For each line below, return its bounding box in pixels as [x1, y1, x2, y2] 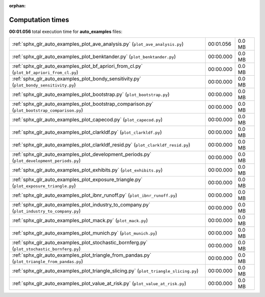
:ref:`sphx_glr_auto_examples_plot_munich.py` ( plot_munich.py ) [12, 230, 158, 237]
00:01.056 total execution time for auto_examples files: [9, 29, 123, 34]
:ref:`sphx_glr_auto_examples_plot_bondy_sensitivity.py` [12, 75, 141, 82]
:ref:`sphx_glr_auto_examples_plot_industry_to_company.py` [12, 202, 151, 208]
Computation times [9, 15, 69, 24]
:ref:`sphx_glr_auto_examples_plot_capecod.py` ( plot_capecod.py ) [12, 116, 163, 123]
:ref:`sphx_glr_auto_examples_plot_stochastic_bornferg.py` [12, 239, 148, 246]
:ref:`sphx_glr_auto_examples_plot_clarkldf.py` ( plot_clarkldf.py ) [12, 129, 162, 136]
